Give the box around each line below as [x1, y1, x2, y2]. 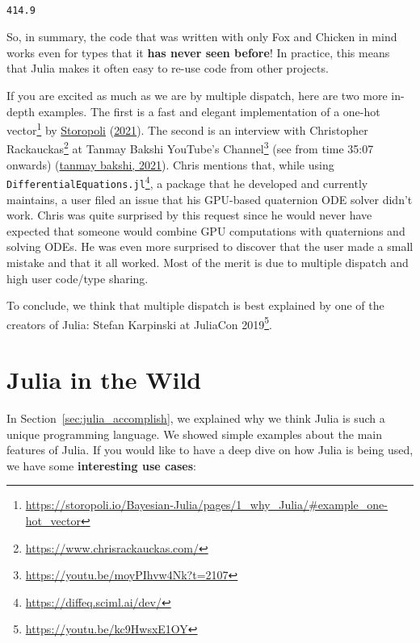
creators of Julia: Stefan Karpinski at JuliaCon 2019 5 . [6, 313, 272, 332]
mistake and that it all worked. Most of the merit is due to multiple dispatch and [6, 253, 409, 270]
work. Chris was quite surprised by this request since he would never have [6, 207, 372, 223]
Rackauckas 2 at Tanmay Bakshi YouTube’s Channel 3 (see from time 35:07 [6, 138, 374, 157]
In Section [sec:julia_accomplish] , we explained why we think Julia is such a [6, 410, 385, 427]
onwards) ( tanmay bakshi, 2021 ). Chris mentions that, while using [6, 156, 334, 173]
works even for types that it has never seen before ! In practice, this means [6, 44, 390, 61]
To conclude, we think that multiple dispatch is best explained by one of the [6, 297, 384, 314]
